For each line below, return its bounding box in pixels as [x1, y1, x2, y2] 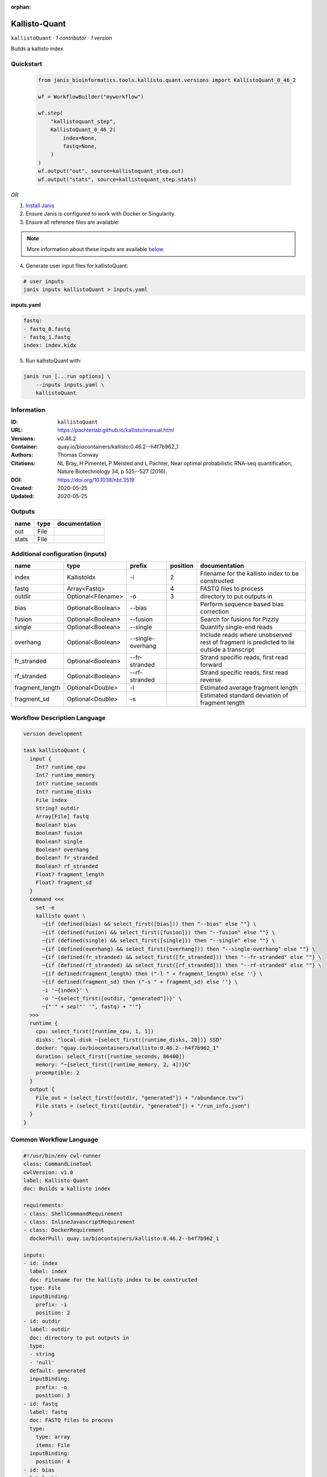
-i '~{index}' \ [42, 987, 89, 994]
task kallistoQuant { [23, 747, 86, 754]
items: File [35, 1442, 71, 1449]
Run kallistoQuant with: [25, 357, 82, 365]
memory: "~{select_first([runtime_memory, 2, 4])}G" [35, 1061, 191, 1068]
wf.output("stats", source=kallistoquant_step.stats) [38, 176, 197, 183]
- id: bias [23, 1466, 55, 1473]
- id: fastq [23, 1400, 58, 1407]
